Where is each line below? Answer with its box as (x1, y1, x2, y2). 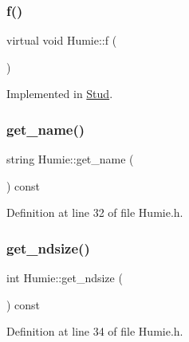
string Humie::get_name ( (6, 151, 134, 167)
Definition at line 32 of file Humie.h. (6, 204, 183, 221)
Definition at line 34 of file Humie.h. (6, 323, 183, 340)
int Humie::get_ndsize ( (6, 269, 123, 286)
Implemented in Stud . (6, 85, 113, 102)
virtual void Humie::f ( (6, 32, 117, 49)
